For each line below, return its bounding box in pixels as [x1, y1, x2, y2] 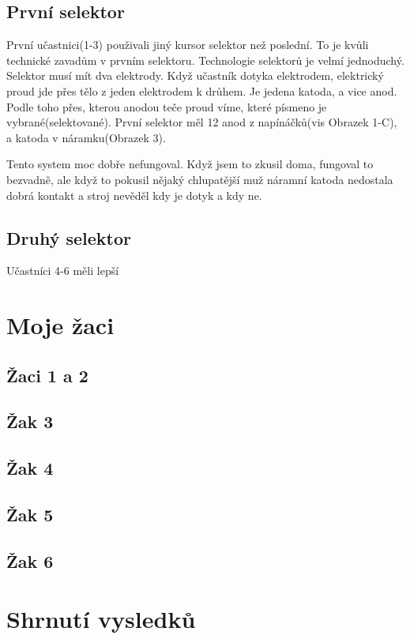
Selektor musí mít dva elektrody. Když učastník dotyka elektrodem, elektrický [6, 67, 384, 84]
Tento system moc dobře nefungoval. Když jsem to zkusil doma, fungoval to [6, 156, 374, 172]
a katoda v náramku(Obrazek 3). [6, 129, 166, 145]
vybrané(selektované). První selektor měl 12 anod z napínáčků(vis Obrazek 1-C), [6, 114, 397, 130]
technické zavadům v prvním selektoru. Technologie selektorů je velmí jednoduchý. [6, 51, 404, 68]
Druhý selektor [6, 225, 131, 250]
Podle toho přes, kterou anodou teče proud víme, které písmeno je [6, 98, 327, 115]
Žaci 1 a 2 [6, 363, 88, 387]
